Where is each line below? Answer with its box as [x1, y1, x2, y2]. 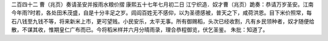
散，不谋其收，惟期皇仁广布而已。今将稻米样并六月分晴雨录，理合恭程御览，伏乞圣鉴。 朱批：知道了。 [11, 26, 268, 33]
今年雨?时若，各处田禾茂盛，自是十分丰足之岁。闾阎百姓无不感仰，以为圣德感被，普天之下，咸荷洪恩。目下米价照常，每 [11, 9, 312, 16]
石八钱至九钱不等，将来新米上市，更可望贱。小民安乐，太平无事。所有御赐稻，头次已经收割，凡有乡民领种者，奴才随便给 [11, 17, 315, 25]
